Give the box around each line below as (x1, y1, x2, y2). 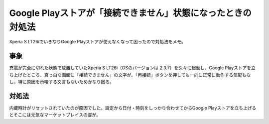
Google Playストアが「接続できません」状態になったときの (9, 7, 252, 18)
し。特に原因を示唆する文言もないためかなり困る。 (9, 79, 114, 85)
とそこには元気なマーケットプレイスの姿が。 (9, 112, 101, 118)
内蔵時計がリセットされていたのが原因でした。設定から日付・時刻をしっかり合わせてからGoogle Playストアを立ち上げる (9, 105, 257, 111)
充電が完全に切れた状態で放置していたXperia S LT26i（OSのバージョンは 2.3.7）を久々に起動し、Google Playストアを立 (9, 65, 256, 71)
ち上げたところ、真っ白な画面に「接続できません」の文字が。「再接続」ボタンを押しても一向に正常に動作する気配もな (9, 72, 251, 78)
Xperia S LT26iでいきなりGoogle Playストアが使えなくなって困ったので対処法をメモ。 (9, 39, 186, 45)
